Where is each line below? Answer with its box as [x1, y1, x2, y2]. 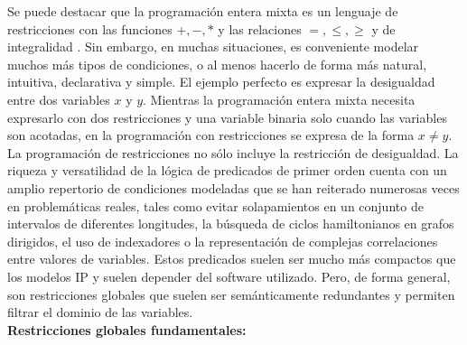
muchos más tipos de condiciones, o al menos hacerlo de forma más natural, [7, 54, 427, 73]
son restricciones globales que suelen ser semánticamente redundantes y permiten [7, 284, 455, 303]
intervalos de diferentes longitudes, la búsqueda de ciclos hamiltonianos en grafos [7, 214, 454, 233]
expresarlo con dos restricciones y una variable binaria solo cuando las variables [7, 107, 447, 126]
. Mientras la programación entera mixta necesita [143, 89, 416, 108]
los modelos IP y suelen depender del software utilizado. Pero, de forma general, [7, 266, 451, 285]
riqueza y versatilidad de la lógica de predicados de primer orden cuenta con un [7, 161, 447, 180]
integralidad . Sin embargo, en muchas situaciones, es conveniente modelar [7, 37, 419, 56]
